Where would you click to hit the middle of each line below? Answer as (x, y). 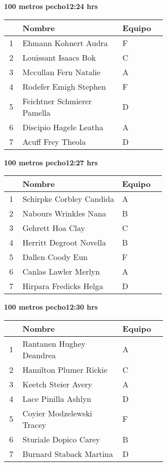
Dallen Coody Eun (55, 257)
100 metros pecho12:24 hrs (51, 6)
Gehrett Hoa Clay (53, 228)
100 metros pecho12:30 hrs (51, 307)
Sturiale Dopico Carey (61, 439)
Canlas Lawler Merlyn (61, 272)
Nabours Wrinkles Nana (64, 213)
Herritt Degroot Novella (64, 243)
